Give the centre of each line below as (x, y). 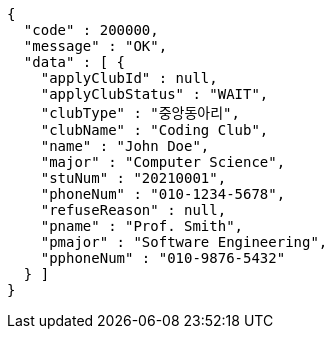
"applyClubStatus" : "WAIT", (154, 94)
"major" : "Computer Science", (163, 162)
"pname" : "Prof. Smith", (142, 226)
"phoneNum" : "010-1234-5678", (163, 194)
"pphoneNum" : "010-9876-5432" (163, 258)
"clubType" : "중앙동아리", (140, 113)
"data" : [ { (74, 62)
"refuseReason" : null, (133, 210)
